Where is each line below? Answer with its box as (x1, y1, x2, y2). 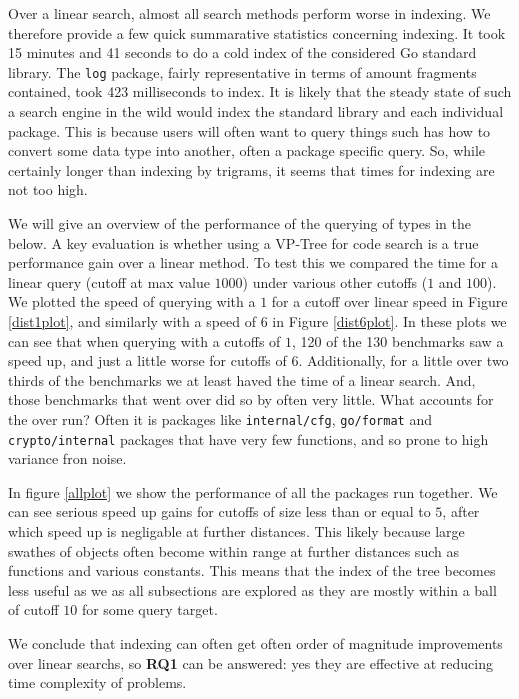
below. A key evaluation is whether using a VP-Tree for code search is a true (8, 232, 479, 253)
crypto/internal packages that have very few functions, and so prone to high (8, 428, 489, 449)
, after (442, 501, 480, 522)
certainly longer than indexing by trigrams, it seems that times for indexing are (8, 159, 495, 180)
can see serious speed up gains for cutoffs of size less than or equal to (8, 501, 431, 522)
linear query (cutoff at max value (8, 271, 210, 292)
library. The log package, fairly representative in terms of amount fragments (8, 61, 477, 82)
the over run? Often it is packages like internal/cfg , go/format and (8, 408, 432, 429)
